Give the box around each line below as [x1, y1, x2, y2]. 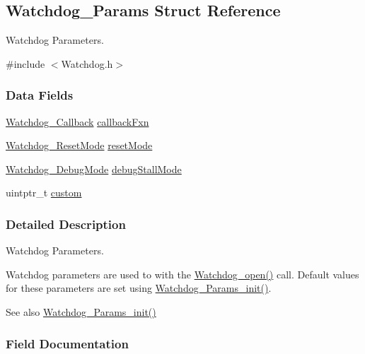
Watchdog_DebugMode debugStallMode [6, 161, 182, 176]
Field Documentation [6, 334, 129, 352]
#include [6, 56, 45, 71]
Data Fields [6, 86, 74, 104]
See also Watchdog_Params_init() [6, 304, 156, 319]
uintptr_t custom [6, 185, 82, 200]
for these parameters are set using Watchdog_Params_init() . [6, 281, 272, 295]
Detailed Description [6, 215, 126, 232]
